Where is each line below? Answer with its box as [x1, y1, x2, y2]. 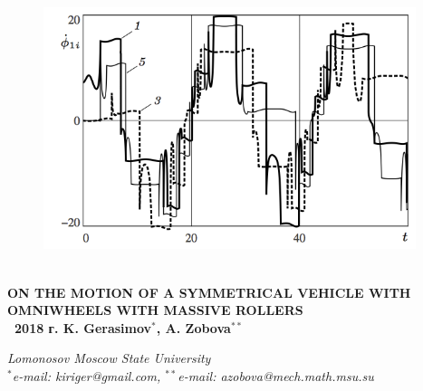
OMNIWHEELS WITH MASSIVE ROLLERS [7, 300, 303, 319]
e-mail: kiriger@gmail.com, [12, 366, 161, 385]
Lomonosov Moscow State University [7, 348, 211, 367]
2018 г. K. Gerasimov [14, 318, 152, 337]
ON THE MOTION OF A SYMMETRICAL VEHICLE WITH [7, 282, 411, 301]
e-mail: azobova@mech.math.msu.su [178, 366, 374, 385]
